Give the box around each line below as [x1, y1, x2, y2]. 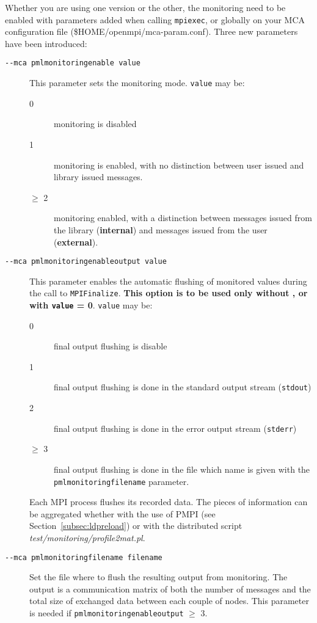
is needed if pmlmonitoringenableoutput [29, 607, 184, 619]
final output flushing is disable [54, 340, 167, 352]
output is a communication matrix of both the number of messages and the [29, 582, 311, 595]
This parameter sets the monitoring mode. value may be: [29, 76, 245, 89]
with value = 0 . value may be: [29, 299, 153, 311]
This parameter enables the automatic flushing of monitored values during [29, 274, 307, 287]
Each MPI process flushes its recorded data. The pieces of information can [29, 495, 308, 508]
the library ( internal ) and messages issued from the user [54, 223, 268, 236]
